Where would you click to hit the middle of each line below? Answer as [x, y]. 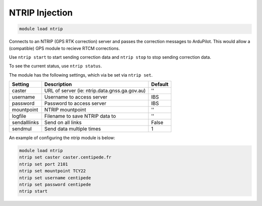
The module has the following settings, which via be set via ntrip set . [81, 75]
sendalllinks [25, 123]
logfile [19, 116]
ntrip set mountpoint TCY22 [52, 171]
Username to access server [76, 97]
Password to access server [75, 103]
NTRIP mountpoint [65, 110]
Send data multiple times [73, 129]
